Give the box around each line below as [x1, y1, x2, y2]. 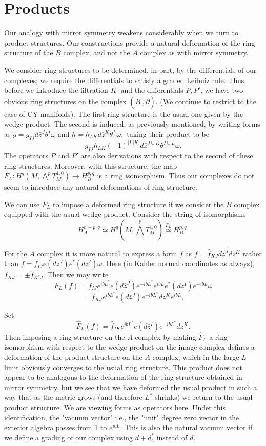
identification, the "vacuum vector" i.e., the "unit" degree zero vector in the [4, 412, 239, 422]
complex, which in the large [152, 351, 239, 362]
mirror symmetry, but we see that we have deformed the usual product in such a [4, 381, 257, 392]
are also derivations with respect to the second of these [80, 150, 253, 160]
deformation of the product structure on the [4, 351, 142, 362]
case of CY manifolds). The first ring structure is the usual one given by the [4, 108, 243, 119]
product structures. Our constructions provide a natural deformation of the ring [4, 37, 255, 48]
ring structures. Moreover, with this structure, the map [4, 160, 177, 171]
